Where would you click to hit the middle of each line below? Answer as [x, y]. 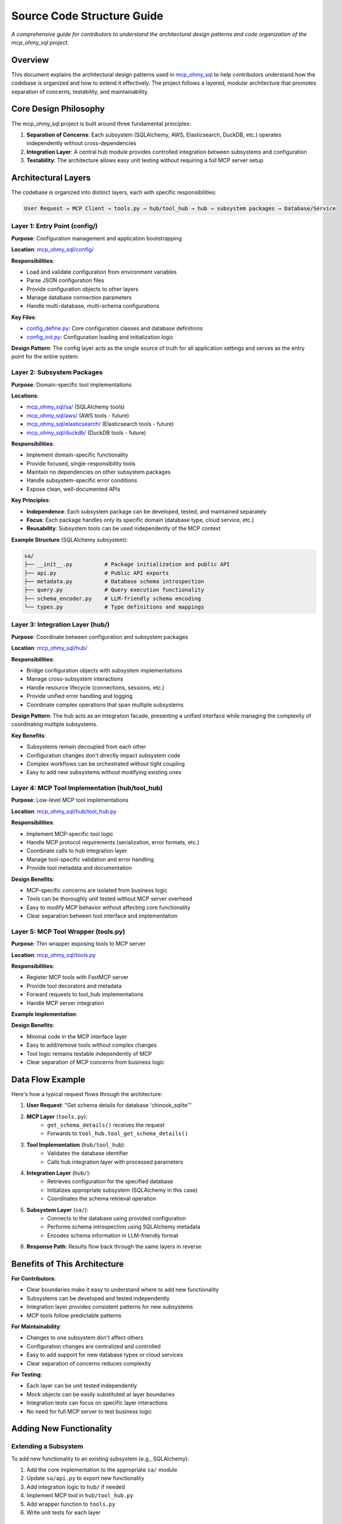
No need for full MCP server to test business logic [89, 1411]
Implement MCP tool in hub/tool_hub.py [80, 1495]
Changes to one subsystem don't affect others [85, 1337]
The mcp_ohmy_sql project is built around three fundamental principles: [101, 123]
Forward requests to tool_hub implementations [85, 994]
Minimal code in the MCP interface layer [77, 1036]
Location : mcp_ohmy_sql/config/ [52, 249]
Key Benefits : [29, 735]
